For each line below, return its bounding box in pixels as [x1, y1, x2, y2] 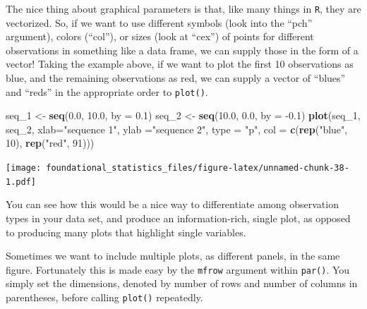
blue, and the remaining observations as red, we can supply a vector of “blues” [6, 71, 346, 85]
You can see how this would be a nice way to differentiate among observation [6, 197, 339, 212]
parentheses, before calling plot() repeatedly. [6, 290, 203, 304]
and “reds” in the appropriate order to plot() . [6, 84, 208, 99]
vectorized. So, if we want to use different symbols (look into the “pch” [6, 15, 313, 30]
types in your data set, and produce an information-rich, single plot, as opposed [6, 210, 351, 225]
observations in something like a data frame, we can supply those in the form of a [6, 42, 359, 57]
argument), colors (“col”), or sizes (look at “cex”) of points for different [6, 29, 314, 44]
